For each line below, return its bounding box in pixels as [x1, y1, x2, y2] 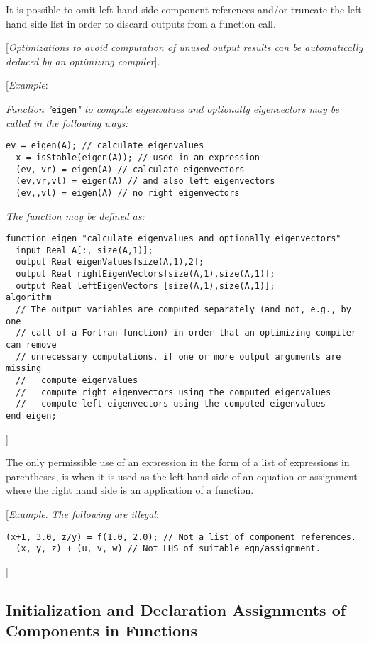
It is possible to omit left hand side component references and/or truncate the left [6, 2, 362, 16]
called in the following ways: [6, 115, 128, 130]
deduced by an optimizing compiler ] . [6, 53, 160, 68]
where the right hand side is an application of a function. [6, 483, 254, 497]
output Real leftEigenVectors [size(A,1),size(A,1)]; [16, 280, 275, 291]
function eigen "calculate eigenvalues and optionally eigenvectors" [6, 233, 341, 244]
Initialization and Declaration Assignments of [6, 598, 346, 620]
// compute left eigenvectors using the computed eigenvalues [16, 399, 326, 409]
